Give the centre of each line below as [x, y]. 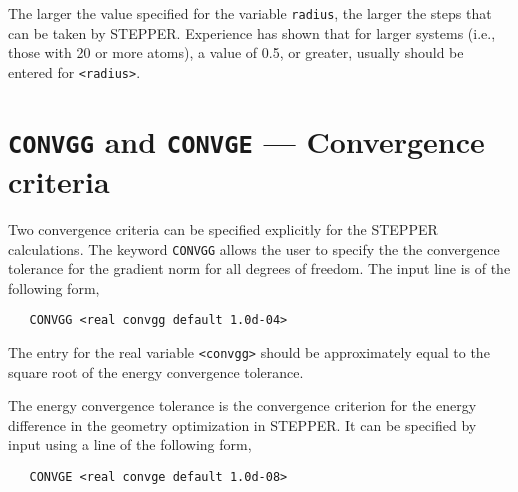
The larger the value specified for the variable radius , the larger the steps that [250, 13]
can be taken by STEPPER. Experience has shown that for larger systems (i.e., [252, 32]
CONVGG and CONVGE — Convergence [246, 140]
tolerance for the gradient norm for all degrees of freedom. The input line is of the [259, 268]
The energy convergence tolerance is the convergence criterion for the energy [242, 405]
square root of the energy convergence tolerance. [156, 371]
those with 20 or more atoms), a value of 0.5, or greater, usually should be [236, 52]
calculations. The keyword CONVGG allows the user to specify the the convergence [254, 248]
